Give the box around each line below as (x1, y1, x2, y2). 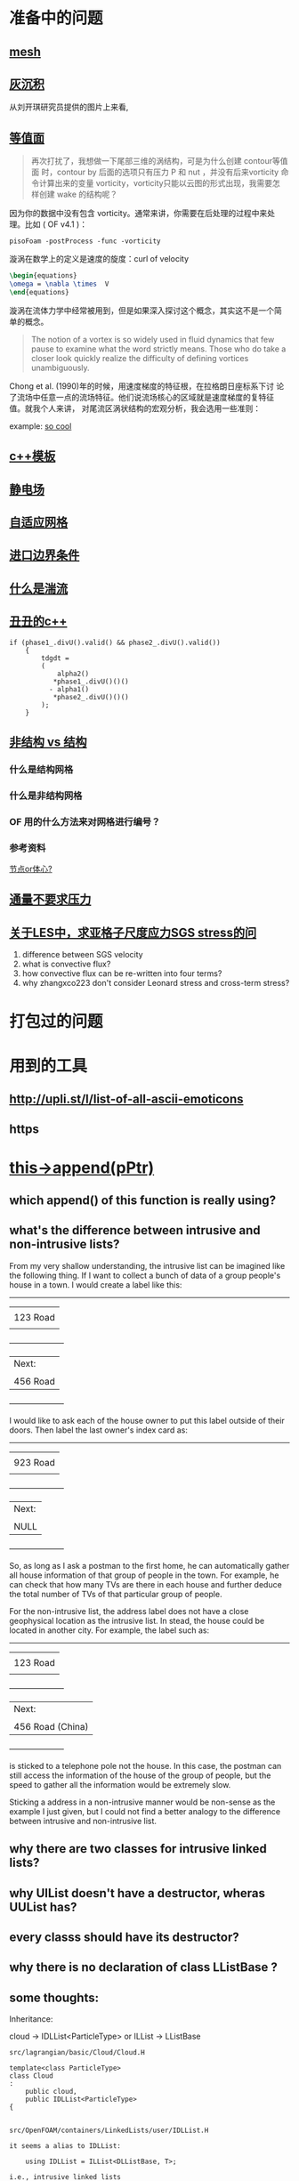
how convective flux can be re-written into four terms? (21, 968, 222, 979)
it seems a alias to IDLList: (9, 2142, 122, 2151)
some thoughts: (9, 1990, 100, 2005)
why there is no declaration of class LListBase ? (9, 1959, 279, 1975)
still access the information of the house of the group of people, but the (9, 1770, 271, 1781)
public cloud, (25, 2088, 77, 2096)
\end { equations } (9, 287, 69, 296)
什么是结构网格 (9, 763, 74, 775)
